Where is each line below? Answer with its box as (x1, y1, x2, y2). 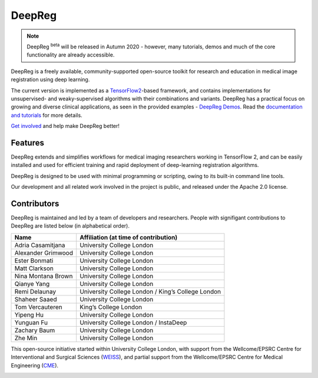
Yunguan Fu (14, 318, 48, 327)
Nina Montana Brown (14, 272, 73, 280)
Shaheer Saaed (14, 295, 57, 303)
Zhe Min (14, 334, 38, 342)
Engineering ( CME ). (11, 361, 59, 369)
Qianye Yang (14, 280, 50, 288)
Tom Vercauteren (14, 303, 62, 311)
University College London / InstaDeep (79, 318, 187, 327)
